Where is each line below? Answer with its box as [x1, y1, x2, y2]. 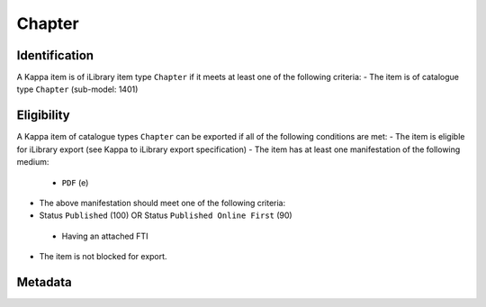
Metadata [16, 275, 72, 290]
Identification [16, 48, 94, 63]
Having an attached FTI [61, 230, 148, 241]
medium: [16, 157, 49, 167]
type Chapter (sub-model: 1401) [16, 84, 139, 95]
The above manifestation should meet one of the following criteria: [39, 197, 286, 208]
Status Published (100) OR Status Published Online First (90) [39, 210, 292, 221]
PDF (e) [61, 176, 89, 188]
